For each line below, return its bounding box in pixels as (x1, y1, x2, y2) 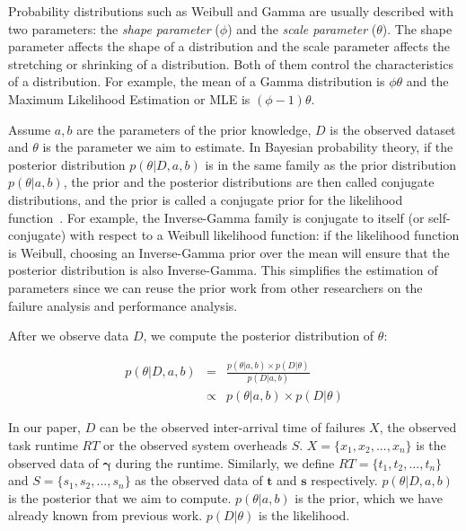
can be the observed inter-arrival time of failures (99, 418, 365, 437)
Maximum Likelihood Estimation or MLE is (8, 89, 251, 108)
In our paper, (8, 418, 81, 437)
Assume (8, 119, 51, 138)
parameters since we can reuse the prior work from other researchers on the (8, 278, 423, 296)
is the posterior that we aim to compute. (8, 488, 232, 507)
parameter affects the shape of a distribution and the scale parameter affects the (8, 37, 451, 56)
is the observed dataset (330, 119, 456, 138)
